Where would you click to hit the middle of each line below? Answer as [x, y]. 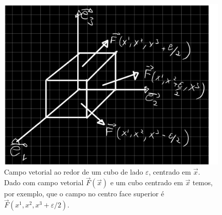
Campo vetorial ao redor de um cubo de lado [74, 171]
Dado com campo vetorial [44, 182]
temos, [203, 182]
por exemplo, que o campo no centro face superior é [84, 194]
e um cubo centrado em [147, 182]
